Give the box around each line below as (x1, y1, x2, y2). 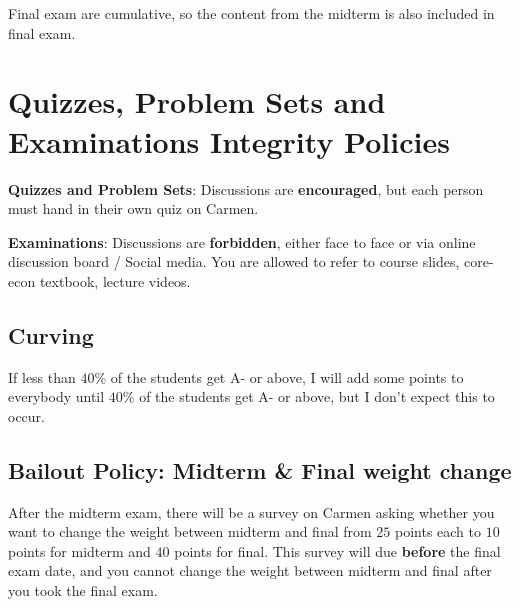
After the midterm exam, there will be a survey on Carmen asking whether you (8, 501, 495, 522)
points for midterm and (8, 540, 151, 561)
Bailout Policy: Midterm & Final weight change (8, 454, 512, 485)
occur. (8, 405, 45, 426)
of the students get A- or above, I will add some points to (110, 366, 464, 387)
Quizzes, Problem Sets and (8, 81, 386, 122)
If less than (8, 366, 76, 387)
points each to (394, 521, 482, 542)
